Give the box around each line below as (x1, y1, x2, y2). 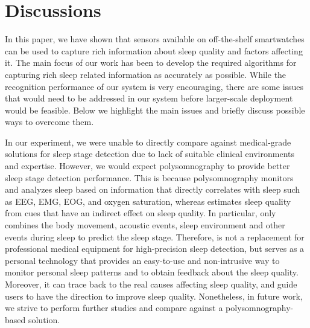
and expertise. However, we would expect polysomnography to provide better (5, 159, 290, 172)
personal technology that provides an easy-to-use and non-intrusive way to (5, 254, 280, 266)
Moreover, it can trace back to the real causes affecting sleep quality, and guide (5, 278, 297, 290)
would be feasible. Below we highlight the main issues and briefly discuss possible (5, 103, 305, 116)
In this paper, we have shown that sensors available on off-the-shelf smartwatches (5, 33, 305, 45)
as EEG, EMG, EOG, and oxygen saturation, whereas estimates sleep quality (5, 195, 291, 207)
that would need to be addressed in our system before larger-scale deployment (5, 92, 293, 105)
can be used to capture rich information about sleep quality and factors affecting (5, 44, 303, 57)
